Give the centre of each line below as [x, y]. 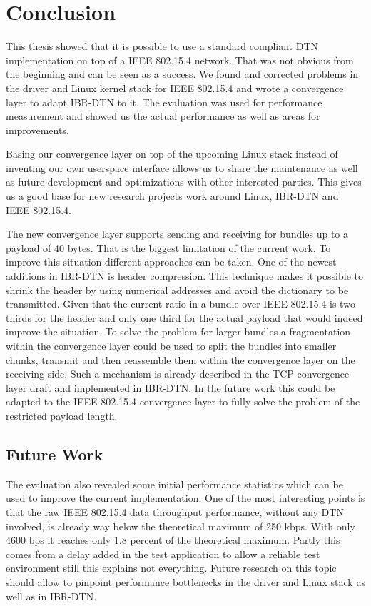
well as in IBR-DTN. [51, 596]
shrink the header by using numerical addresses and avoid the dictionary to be [177, 289]
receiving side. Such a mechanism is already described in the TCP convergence [178, 374]
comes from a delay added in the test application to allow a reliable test [163, 554]
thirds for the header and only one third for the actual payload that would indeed [184, 317]
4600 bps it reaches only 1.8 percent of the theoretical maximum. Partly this [173, 540]
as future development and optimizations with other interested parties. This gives [184, 182]
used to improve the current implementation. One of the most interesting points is [185, 498]
